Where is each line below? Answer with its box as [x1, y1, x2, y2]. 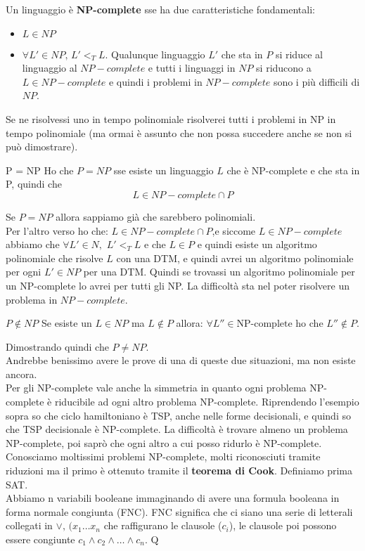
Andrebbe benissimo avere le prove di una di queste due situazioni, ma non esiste [6, 353, 356, 368]
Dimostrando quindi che [6, 339, 109, 354]
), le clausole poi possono [229, 518, 337, 533]
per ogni [6, 264, 41, 279]
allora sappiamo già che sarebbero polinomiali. [56, 209, 256, 223]
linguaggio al [22, 60, 77, 75]
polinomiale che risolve [6, 250, 103, 265]
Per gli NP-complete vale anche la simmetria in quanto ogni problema [6, 380, 307, 395]
